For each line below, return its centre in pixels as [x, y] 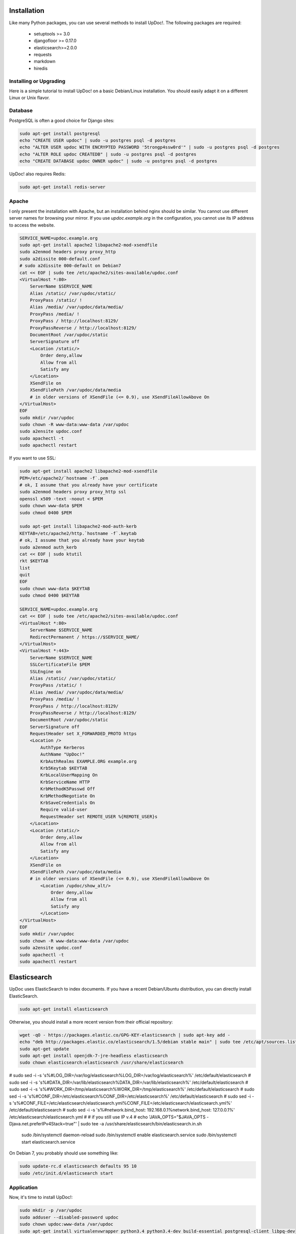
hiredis [41, 68]
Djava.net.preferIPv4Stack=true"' [43, 1124]
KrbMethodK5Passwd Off [68, 789]
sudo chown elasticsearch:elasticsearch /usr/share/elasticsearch [101, 1063]
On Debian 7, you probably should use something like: [64, 1153]
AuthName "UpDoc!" [62, 754]
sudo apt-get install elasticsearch [64, 1009]
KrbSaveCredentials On [68, 803]
